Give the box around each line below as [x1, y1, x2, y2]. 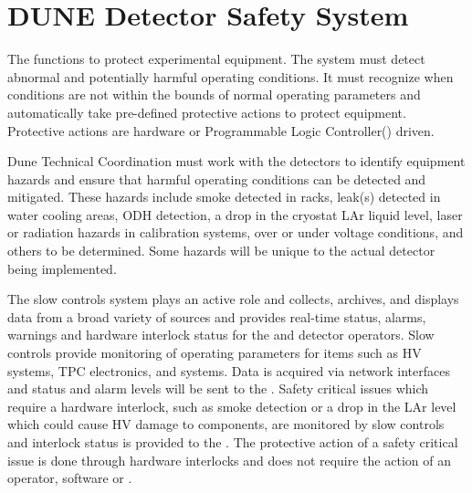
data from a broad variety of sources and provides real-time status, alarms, [7, 307, 426, 326]
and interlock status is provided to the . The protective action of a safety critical [7, 433, 458, 451]
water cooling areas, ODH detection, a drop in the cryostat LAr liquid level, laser [7, 205, 463, 224]
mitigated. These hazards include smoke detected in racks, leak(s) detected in [7, 187, 441, 206]
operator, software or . [7, 468, 132, 488]
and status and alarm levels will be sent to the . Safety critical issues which [7, 379, 429, 398]
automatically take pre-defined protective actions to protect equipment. [7, 102, 406, 121]
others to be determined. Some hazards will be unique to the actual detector [7, 241, 435, 260]
